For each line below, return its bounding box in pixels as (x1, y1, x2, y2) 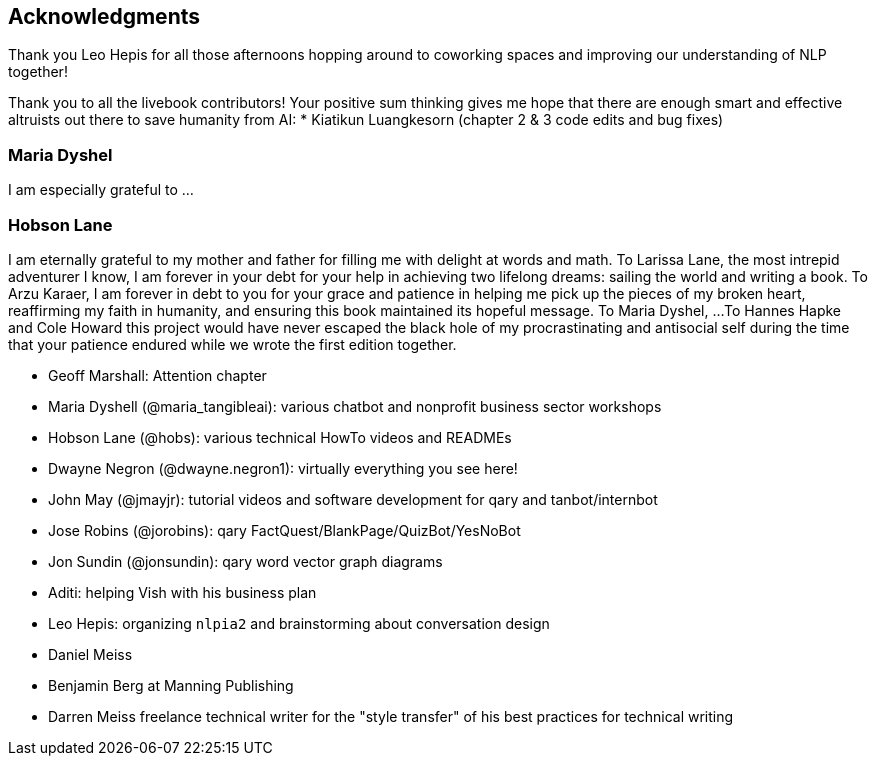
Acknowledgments (8, 4, 201, 29)
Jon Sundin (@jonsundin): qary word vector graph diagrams (48, 552, 443, 570)
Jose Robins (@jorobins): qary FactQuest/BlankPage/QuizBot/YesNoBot (48, 521, 521, 539)
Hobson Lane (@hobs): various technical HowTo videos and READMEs (48, 428, 512, 446)
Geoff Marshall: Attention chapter (48, 366, 267, 384)
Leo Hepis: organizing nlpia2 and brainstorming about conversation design (48, 614, 550, 632)
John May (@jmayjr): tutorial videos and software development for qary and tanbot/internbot (48, 490, 658, 508)
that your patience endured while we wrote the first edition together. (8, 335, 457, 353)
